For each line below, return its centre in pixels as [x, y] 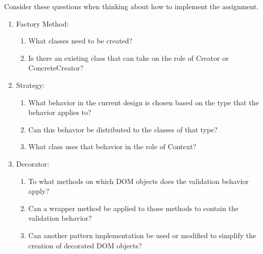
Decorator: [33, 163]
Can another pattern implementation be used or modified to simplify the [142, 235]
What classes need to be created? [80, 41]
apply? [39, 191]
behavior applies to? [60, 112]
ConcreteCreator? [56, 68]
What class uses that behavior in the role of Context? [112, 146]
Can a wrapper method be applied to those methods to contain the [133, 208]
